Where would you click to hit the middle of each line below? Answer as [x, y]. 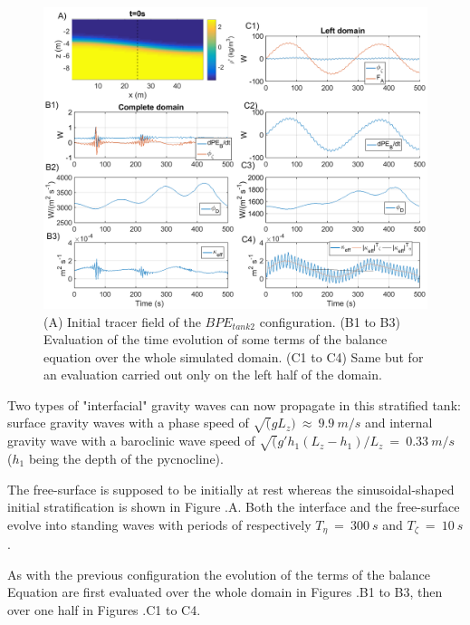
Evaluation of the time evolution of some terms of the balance [216, 339]
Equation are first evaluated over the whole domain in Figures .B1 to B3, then [225, 592]
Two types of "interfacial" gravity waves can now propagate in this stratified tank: [234, 404]
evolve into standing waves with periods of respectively [159, 524]
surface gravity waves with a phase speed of [128, 423]
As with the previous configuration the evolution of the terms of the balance [219, 574]
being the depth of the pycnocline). [126, 458]
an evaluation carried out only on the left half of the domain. [213, 375]
